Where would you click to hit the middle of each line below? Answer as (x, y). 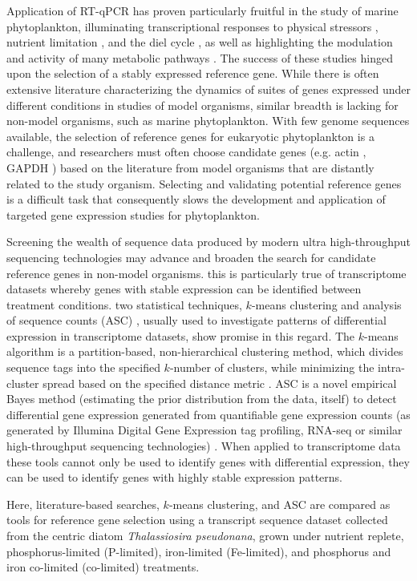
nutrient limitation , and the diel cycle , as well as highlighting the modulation (200, 42)
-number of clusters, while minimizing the (272, 367)
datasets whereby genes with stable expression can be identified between (184, 289)
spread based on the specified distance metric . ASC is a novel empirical (220, 383)
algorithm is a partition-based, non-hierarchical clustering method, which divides (205, 351)
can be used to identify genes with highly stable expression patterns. (174, 477)
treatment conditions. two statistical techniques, (124, 304)
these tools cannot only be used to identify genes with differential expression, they (208, 461)
